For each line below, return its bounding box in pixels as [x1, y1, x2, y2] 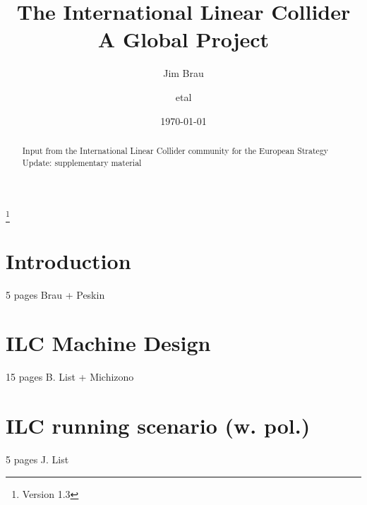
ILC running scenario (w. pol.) [6, 411, 311, 440]
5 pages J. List [6, 452, 69, 467]
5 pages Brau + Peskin [6, 287, 105, 302]
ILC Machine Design [6, 328, 211, 357]
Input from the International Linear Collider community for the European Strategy [22, 144, 329, 156]
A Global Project [97, 25, 270, 54]
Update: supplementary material [22, 156, 142, 168]
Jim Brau [163, 66, 204, 81]
